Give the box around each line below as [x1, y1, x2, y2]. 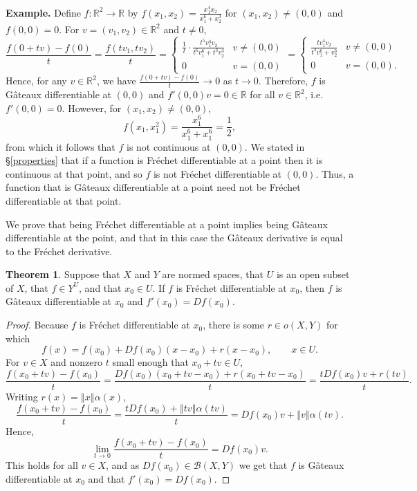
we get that [239, 458, 288, 472]
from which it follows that [6, 139, 115, 154]
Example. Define [6, 5, 81, 19]
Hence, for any [6, 73, 67, 88]
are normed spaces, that [162, 267, 263, 281]
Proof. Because [6, 317, 68, 332]
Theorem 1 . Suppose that [6, 267, 120, 281]
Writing [6, 389, 38, 403]
